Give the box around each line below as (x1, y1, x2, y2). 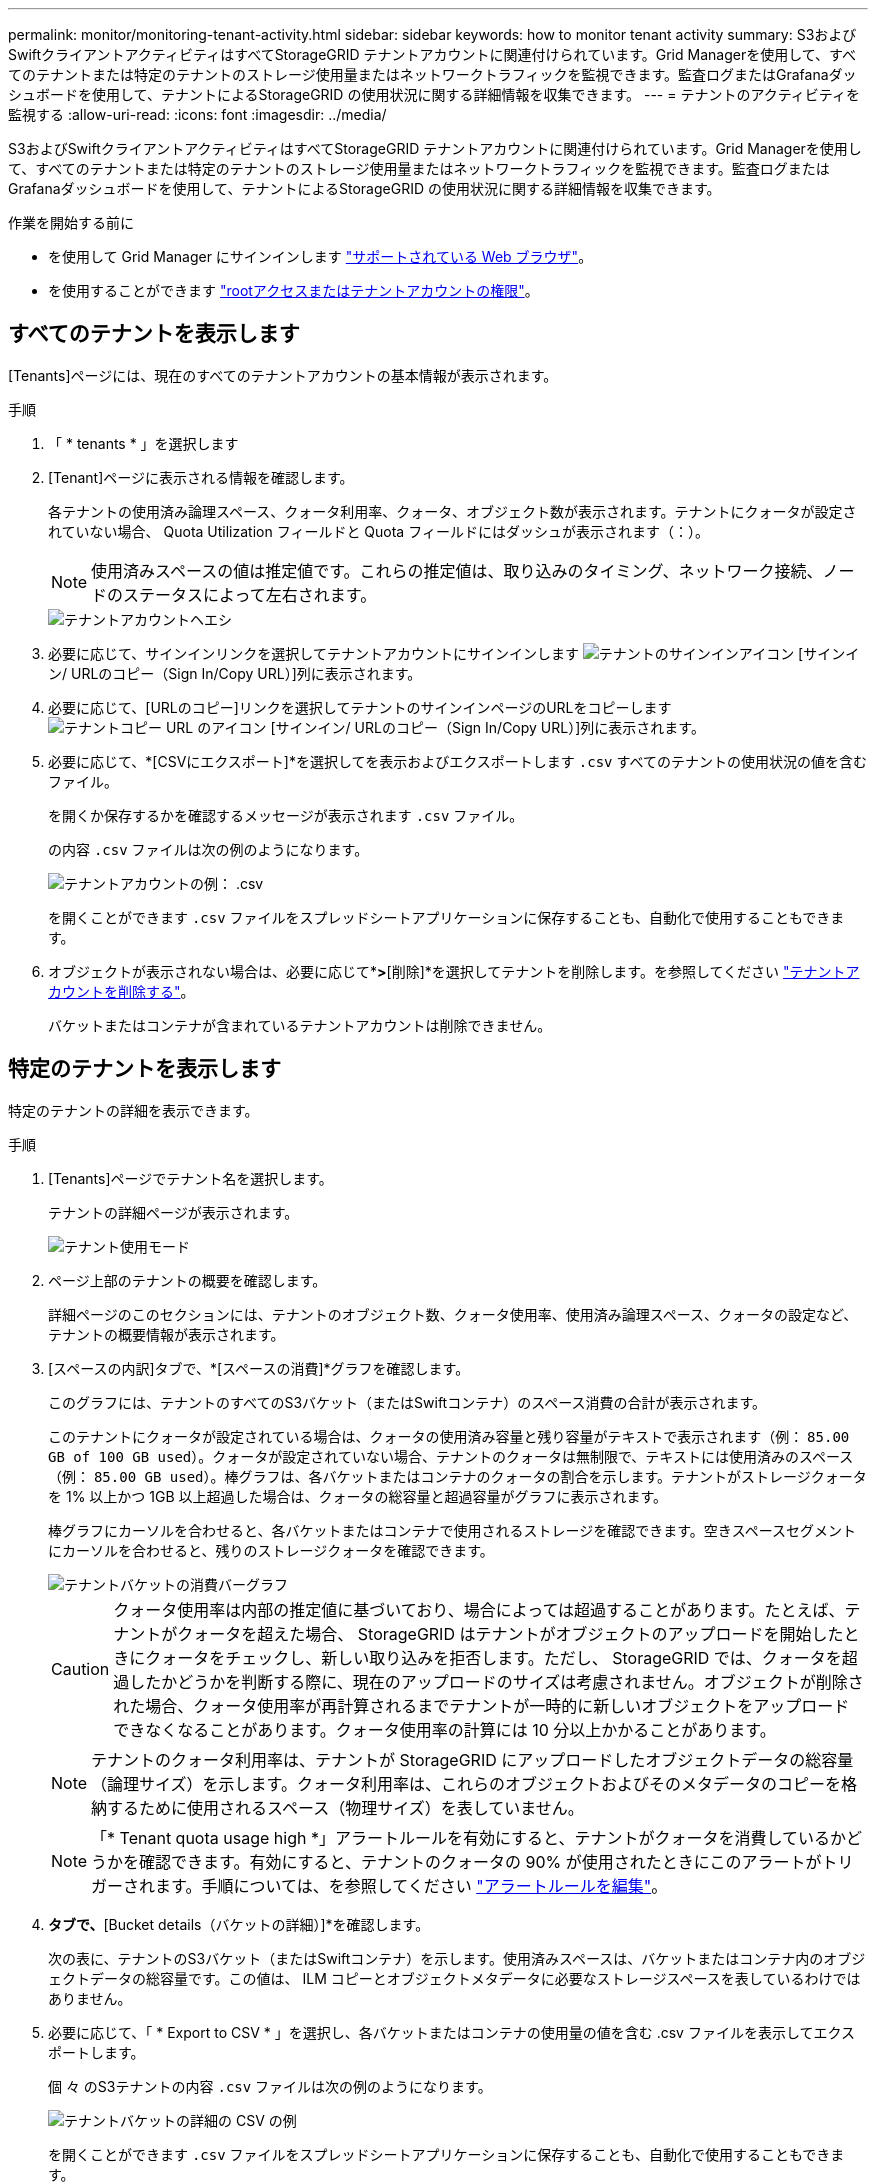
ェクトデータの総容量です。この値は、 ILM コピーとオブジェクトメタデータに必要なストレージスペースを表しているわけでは (48, 1969, 861, 1987)
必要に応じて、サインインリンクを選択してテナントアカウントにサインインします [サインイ (48, 644, 860, 662)
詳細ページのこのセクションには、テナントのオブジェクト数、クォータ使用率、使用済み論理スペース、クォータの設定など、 (48, 1305, 858, 1323)
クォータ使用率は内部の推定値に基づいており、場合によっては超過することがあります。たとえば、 (113, 1599, 845, 1620)
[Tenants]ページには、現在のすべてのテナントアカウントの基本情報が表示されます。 (8, 366, 558, 384)
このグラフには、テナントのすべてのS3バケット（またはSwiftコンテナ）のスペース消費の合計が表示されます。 (48, 1393, 767, 1411)
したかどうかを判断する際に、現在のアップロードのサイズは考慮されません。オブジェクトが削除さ (129, 1671, 864, 1692)
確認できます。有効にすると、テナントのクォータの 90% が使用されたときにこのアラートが (139, 1851, 822, 1872)
